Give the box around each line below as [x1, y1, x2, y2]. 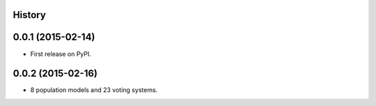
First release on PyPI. [30, 49, 92, 58]
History [13, 9, 47, 21]
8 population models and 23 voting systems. [30, 86, 158, 94]
